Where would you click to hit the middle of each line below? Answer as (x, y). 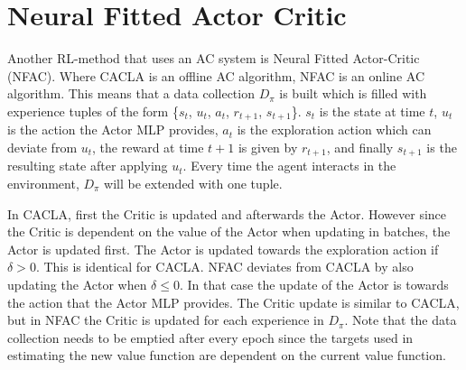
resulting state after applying (88, 166)
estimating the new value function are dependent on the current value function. (227, 355)
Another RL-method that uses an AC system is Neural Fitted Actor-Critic (214, 58)
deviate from (42, 147)
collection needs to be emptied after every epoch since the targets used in (210, 337)
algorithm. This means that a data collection (131, 93)
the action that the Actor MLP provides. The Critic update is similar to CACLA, (233, 302)
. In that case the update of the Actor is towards (314, 284)
